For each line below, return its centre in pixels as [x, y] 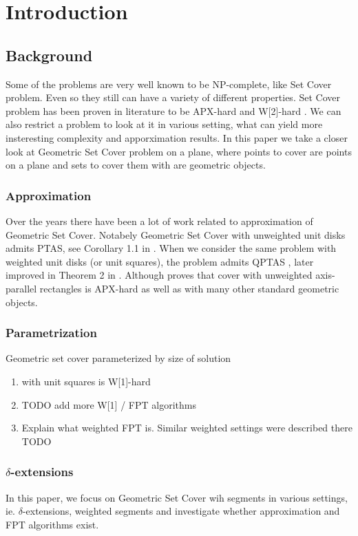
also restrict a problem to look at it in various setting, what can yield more [164, 124]
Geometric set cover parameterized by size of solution [118, 358]
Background [49, 55]
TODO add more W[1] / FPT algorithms [109, 404]
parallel [21, 288]
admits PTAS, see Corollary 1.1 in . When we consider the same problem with [171, 248]
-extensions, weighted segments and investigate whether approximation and [181, 511]
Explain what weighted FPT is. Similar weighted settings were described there [187, 428]
